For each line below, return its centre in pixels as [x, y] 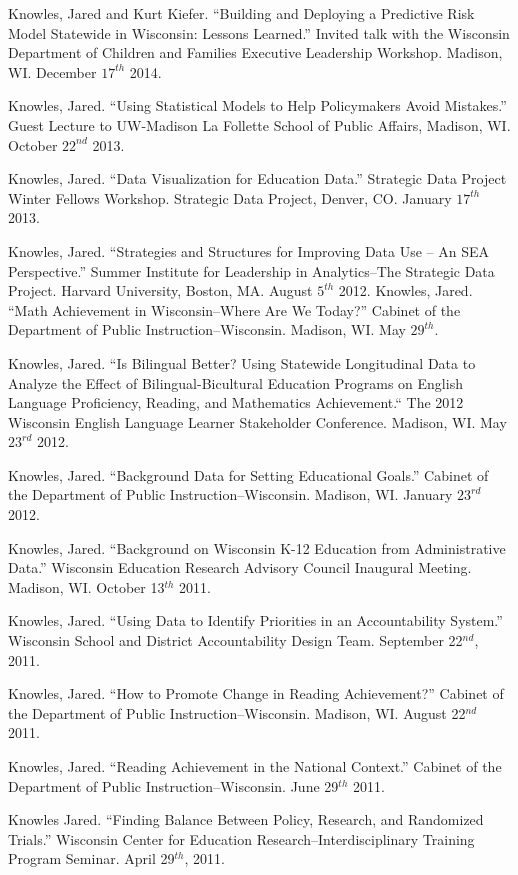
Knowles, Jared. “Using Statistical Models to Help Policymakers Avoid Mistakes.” [257, 105]
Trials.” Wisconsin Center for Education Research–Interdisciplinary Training [241, 838]
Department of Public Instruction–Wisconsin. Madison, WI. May [207, 329]
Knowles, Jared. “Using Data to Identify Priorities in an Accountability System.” [255, 620]
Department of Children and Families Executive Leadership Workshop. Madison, [255, 52]
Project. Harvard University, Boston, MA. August [160, 290]
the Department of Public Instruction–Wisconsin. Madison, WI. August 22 [237, 712]
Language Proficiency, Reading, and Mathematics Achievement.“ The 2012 [236, 402]
